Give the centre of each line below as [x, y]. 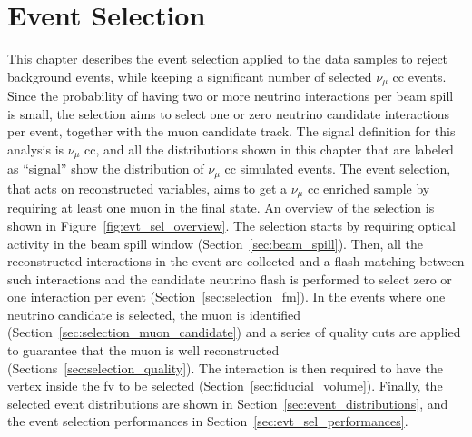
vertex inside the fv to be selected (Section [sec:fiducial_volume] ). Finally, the [225, 386]
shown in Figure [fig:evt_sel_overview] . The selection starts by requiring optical [231, 225]
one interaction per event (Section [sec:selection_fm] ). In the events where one [226, 297]
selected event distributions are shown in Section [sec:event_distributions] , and [228, 403]
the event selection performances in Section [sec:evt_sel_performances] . [208, 421]
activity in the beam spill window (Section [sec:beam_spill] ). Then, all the [215, 243]
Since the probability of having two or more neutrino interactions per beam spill [231, 96]
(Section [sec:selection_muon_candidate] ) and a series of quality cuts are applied [234, 332]
